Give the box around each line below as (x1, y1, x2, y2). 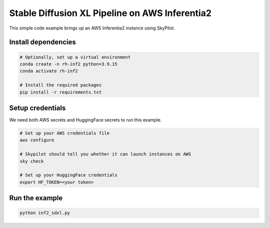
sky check (19, 158, 44, 164)
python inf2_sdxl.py (19, 210, 70, 216)
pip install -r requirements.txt (19, 89, 102, 95)
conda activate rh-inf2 (19, 68, 78, 74)
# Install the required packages (19, 82, 102, 88)
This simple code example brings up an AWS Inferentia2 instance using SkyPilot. (9, 25, 175, 31)
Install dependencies (9, 38, 76, 46)
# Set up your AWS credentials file (19, 130, 110, 136)
